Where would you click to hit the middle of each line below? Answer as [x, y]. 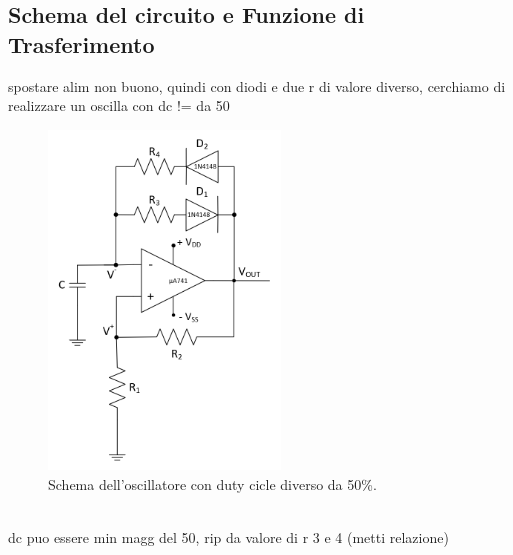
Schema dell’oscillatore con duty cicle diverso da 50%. [212, 483]
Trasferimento [81, 43]
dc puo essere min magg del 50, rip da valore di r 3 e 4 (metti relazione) [228, 536]
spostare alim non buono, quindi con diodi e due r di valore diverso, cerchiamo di [257, 85]
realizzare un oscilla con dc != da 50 [119, 105]
